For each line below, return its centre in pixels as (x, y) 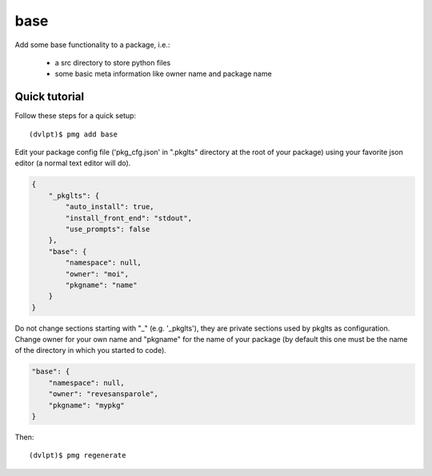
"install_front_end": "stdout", (128, 218)
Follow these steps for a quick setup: (75, 116)
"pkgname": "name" (101, 285)
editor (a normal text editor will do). (73, 163)
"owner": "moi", (97, 274)
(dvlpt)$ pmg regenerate (78, 456)
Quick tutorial (49, 97)
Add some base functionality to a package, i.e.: (92, 45)
